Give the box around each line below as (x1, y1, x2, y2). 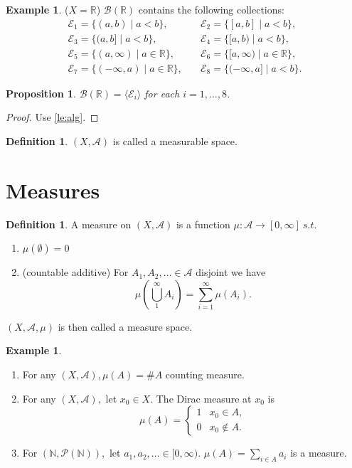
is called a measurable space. (112, 133, 238, 148)
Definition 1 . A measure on (6, 216, 132, 231)
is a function (176, 216, 230, 231)
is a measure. (290, 445, 347, 460)
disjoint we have (196, 265, 266, 280)
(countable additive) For (22, 265, 129, 280)
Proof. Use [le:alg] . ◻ (6, 110, 99, 124)
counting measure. (165, 367, 245, 381)
